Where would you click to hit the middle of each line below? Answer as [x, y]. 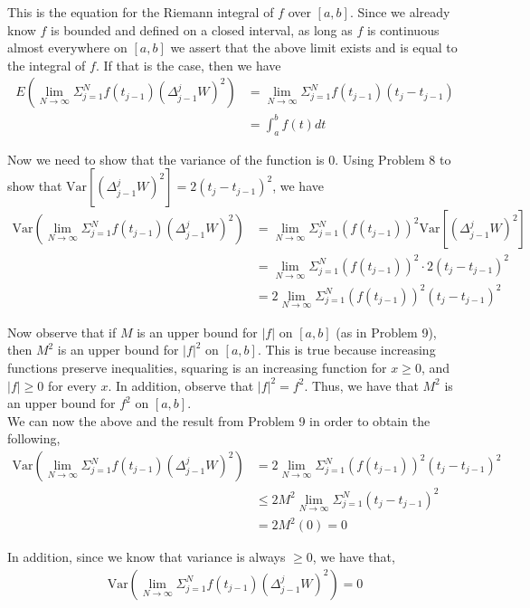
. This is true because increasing [346, 350]
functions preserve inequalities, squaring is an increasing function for [197, 368]
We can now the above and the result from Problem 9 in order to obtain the [219, 420]
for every [72, 385]
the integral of [47, 65]
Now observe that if [62, 332]
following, [34, 438]
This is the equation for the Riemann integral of [141, 12]
